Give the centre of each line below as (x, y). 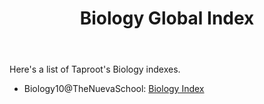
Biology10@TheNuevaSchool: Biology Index (114, 89)
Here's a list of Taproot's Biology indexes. (95, 69)
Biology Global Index (167, 18)
